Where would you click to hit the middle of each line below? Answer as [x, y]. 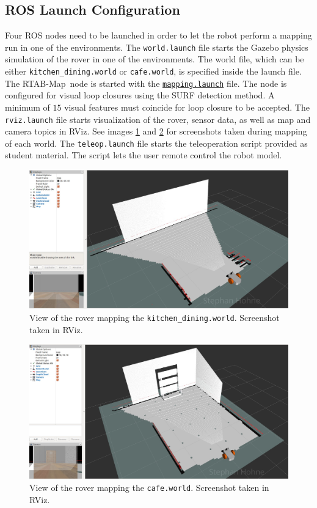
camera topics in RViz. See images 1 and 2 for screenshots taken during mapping [156, 131]
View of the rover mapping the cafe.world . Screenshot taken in [149, 488]
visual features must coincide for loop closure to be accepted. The [187, 107]
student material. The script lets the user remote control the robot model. [144, 155]
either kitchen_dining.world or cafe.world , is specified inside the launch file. [153, 71]
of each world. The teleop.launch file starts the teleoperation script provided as [156, 143]
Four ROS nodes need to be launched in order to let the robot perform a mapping [158, 35]
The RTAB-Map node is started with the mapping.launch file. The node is [146, 83]
